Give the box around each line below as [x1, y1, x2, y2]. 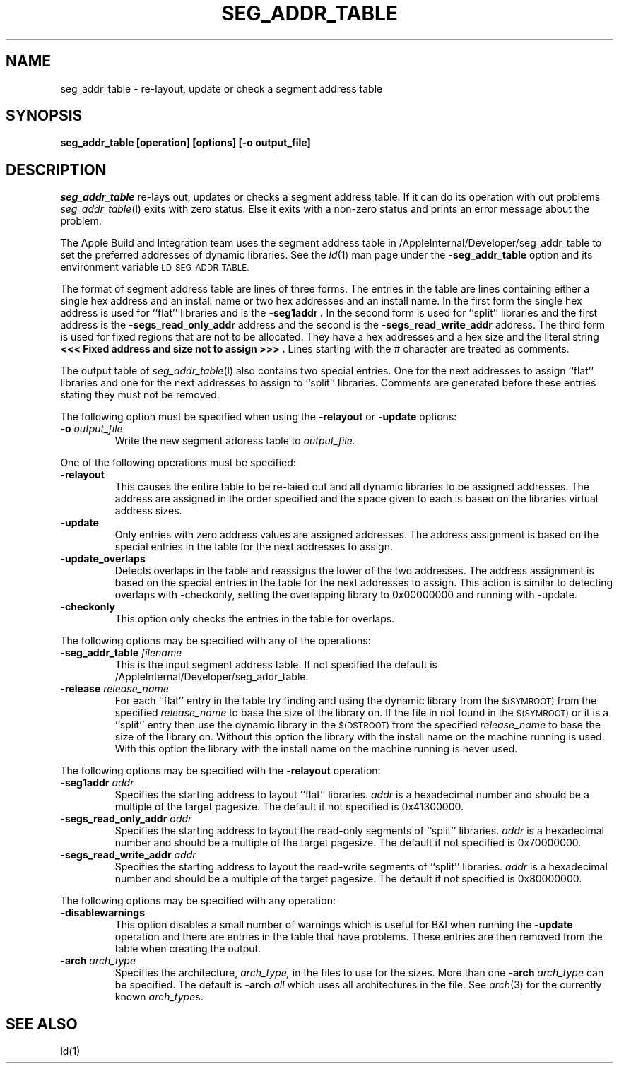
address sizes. [114, 504, 182, 517]
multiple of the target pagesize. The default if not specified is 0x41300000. [114, 801, 464, 813]
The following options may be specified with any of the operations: [60, 634, 371, 647]
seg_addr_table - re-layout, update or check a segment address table [60, 82, 383, 95]
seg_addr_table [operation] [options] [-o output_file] [60, 136, 311, 149]
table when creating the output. [114, 943, 261, 955]
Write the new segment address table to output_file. [114, 435, 355, 447]
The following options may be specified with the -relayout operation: [60, 764, 381, 777]
